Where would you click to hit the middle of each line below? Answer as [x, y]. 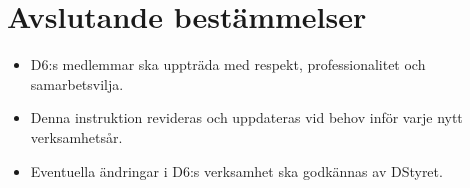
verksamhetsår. [76, 136]
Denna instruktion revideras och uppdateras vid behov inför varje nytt [246, 117]
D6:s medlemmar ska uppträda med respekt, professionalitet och [228, 64]
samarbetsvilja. [77, 83]
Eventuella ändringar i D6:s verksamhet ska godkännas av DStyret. [236, 170]
